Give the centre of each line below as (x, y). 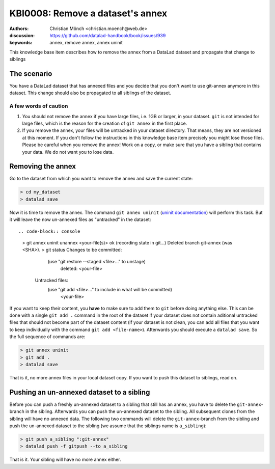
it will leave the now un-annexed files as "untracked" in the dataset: (80, 219)
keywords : (21, 43)
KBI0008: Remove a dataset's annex (88, 13)
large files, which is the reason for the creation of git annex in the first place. (105, 123)
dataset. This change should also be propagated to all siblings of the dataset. (90, 93)
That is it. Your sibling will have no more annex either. (65, 460)
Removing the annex (43, 166)
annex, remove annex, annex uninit (86, 43)
